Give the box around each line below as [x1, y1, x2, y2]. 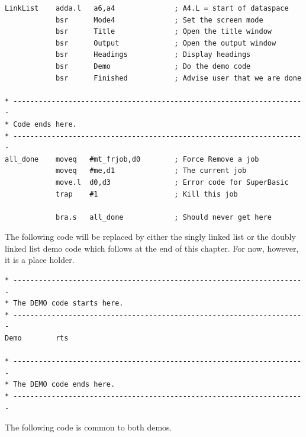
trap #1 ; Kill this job [55, 189, 238, 198]
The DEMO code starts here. [13, 299, 124, 308]
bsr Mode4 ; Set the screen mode [55, 15, 263, 24]
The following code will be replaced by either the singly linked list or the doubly [5, 230, 296, 243]
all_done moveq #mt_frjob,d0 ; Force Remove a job [5, 155, 259, 163]
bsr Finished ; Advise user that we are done [55, 73, 302, 82]
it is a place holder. [5, 253, 75, 266]
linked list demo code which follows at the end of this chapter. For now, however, [5, 242, 299, 254]
